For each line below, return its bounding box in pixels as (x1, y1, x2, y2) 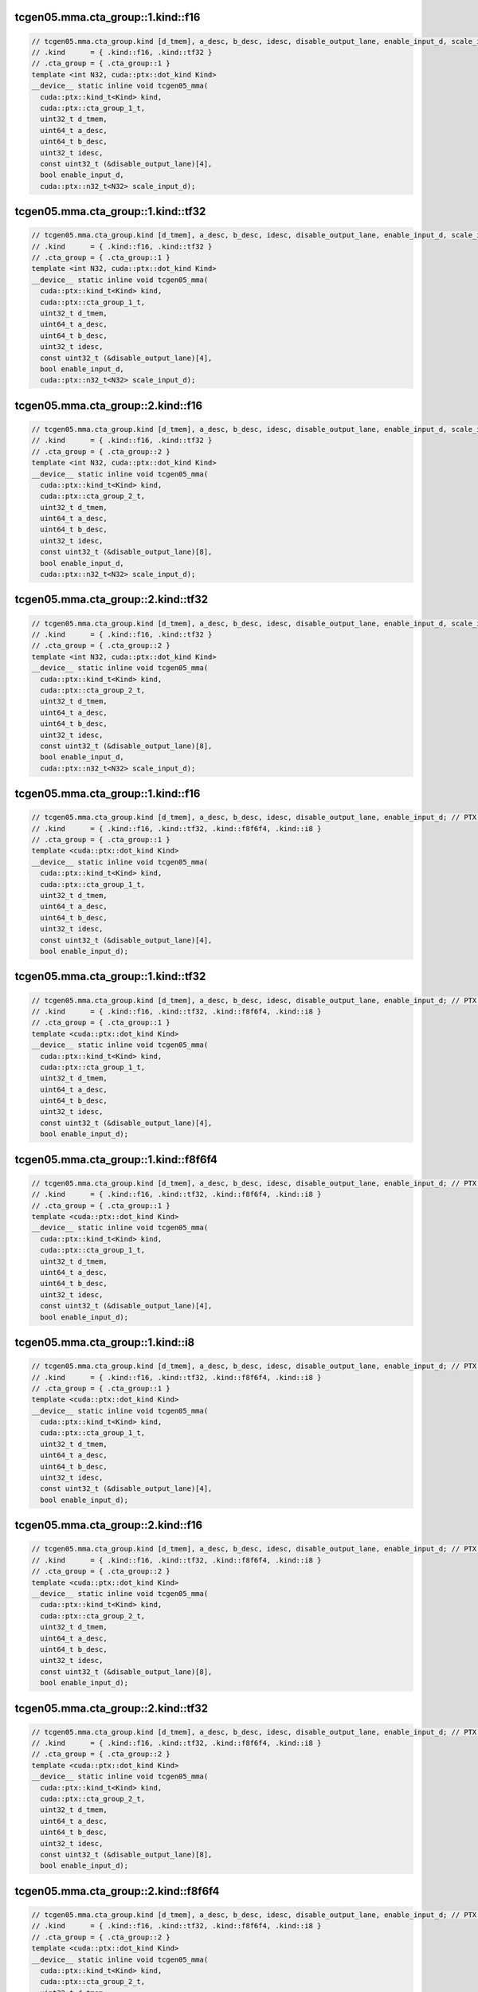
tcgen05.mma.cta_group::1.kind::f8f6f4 (14, 1152, 218, 1167)
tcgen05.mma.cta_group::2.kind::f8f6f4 (14, 1884, 220, 1898)
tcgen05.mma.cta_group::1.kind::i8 (14, 1335, 195, 1349)
